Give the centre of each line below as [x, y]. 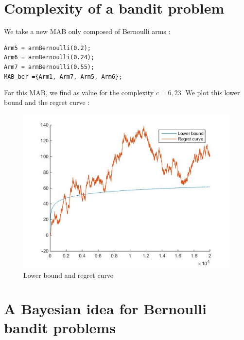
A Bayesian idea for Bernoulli [105, 308]
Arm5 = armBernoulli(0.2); [47, 48]
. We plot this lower [210, 93]
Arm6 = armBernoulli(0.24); [49, 58]
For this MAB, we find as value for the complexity [79, 93]
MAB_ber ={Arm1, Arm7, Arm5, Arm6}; [63, 76]
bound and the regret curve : [47, 102]
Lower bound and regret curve [69, 275]
